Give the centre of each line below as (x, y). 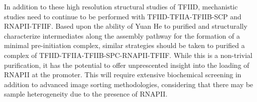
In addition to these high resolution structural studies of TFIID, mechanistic (121, 6)
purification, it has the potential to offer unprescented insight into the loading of (127, 65)
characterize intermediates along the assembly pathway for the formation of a (122, 35)
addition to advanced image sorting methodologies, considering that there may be (129, 84)
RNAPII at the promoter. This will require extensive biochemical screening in (123, 75)
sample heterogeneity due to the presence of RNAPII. (86, 94)
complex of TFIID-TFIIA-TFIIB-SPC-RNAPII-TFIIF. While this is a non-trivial (128, 55)
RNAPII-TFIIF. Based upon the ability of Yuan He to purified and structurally (126, 26)
